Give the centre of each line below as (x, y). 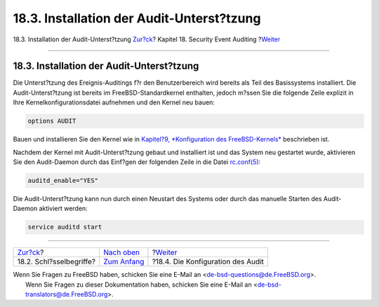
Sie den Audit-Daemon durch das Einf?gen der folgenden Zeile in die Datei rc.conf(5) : (137, 162)
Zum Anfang (124, 261)
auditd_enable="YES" (63, 180)
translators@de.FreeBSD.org (67, 294)
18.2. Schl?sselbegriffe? (56, 261)
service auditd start (65, 227)
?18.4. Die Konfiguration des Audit (208, 261)
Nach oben (122, 252)
